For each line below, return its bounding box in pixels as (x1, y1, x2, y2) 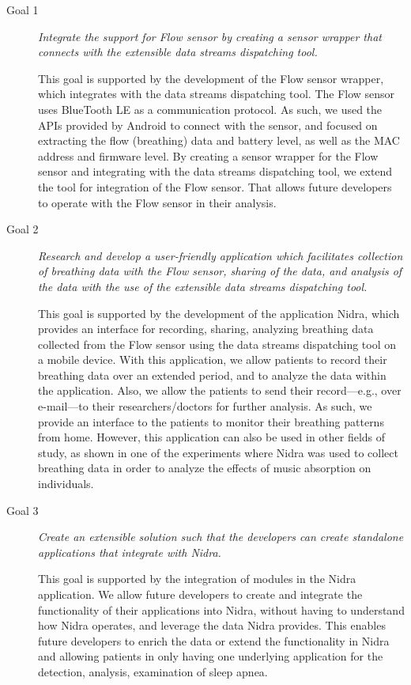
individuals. (38, 475, 94, 492)
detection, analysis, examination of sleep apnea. (38, 663, 268, 679)
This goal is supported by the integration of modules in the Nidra (38, 570, 356, 587)
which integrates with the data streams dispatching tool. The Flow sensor (38, 85, 395, 102)
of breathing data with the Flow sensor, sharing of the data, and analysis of (38, 263, 402, 279)
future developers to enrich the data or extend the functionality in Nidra (38, 632, 390, 649)
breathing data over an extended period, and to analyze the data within (38, 366, 386, 383)
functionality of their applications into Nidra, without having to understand (38, 601, 405, 618)
